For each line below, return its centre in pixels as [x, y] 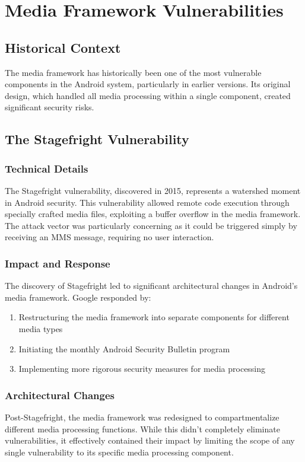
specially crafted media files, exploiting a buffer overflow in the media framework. [153, 214]
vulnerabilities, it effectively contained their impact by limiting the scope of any [150, 440]
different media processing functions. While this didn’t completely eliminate [142, 428]
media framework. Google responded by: [78, 297]
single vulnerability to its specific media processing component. [119, 452]
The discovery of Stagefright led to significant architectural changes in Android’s [151, 286]
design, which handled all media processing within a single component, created [148, 95]
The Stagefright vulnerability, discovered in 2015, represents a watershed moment [153, 190]
